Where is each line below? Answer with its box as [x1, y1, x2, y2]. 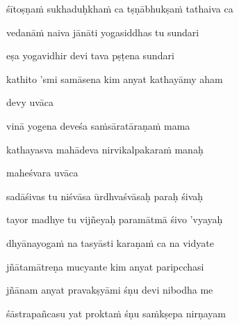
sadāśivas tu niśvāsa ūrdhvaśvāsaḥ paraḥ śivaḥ [6, 188, 204, 203]
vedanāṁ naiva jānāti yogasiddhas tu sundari [6, 24, 199, 39]
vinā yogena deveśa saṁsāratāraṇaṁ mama [6, 118, 190, 133]
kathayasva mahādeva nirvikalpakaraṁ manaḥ [6, 142, 204, 156]
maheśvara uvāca [6, 165, 79, 180]
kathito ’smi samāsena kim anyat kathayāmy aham [6, 71, 223, 86]
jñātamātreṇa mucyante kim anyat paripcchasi [6, 259, 204, 273]
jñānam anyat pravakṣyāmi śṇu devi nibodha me [6, 282, 213, 297]
